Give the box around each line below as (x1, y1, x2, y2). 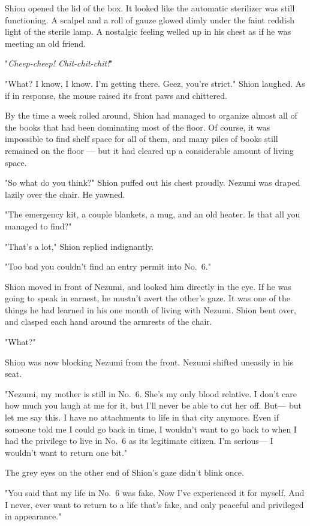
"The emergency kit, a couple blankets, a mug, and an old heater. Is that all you (5, 208, 300, 220)
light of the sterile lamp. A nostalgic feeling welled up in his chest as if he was (5, 25, 291, 38)
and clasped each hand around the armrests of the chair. (5, 315, 212, 328)
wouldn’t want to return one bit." (5, 446, 128, 458)
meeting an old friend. (5, 37, 86, 49)
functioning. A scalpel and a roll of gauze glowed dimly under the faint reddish (5, 13, 294, 26)
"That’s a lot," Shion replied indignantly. (5, 240, 154, 252)
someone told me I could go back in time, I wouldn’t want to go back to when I (5, 422, 297, 435)
